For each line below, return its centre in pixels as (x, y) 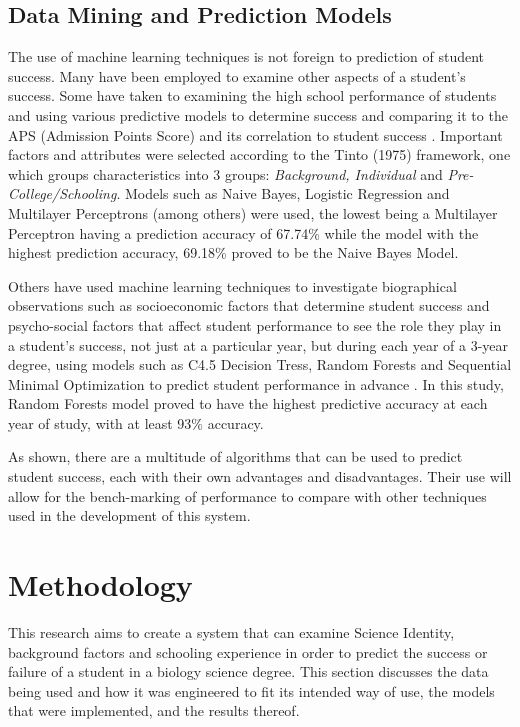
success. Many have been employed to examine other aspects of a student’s (237, 75)
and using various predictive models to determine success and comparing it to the (258, 114)
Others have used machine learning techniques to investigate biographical (232, 285)
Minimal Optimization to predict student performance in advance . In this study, (256, 383)
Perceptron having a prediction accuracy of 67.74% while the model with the (243, 232)
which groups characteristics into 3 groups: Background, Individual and (225, 173)
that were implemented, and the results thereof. (154, 710)
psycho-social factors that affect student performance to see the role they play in (255, 324)
